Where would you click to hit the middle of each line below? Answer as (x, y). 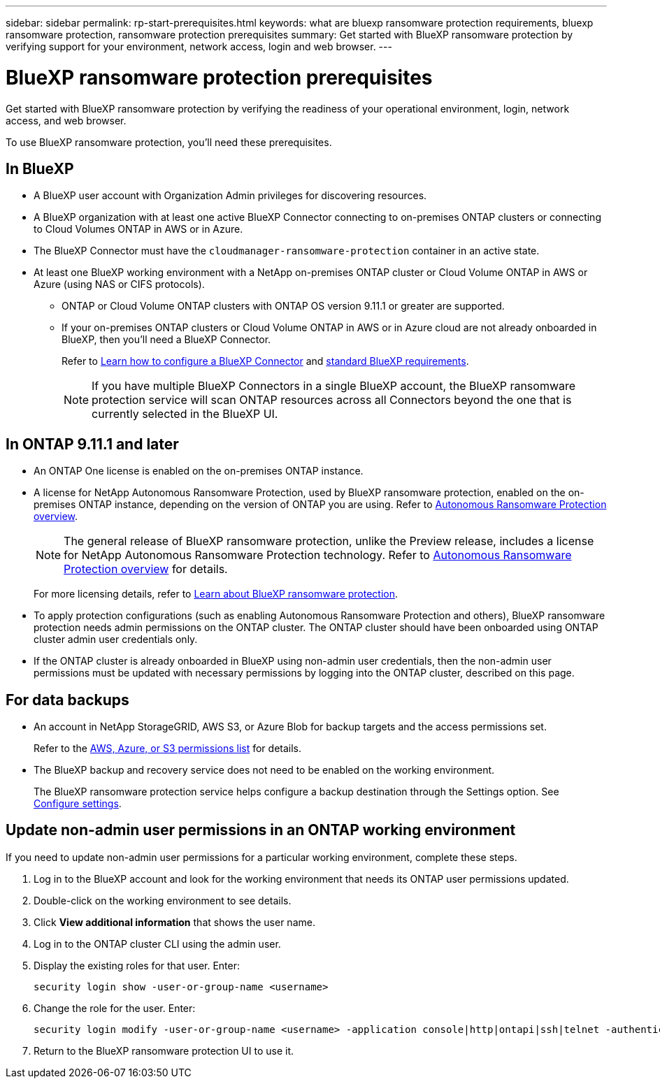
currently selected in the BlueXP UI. (185, 414)
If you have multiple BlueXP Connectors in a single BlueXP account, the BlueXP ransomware (334, 386)
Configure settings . (78, 804)
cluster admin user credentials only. (116, 639)
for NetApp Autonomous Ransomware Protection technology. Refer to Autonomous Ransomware (318, 555)
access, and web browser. (66, 120)
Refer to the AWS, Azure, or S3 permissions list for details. (168, 749)
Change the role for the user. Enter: (115, 1008)
